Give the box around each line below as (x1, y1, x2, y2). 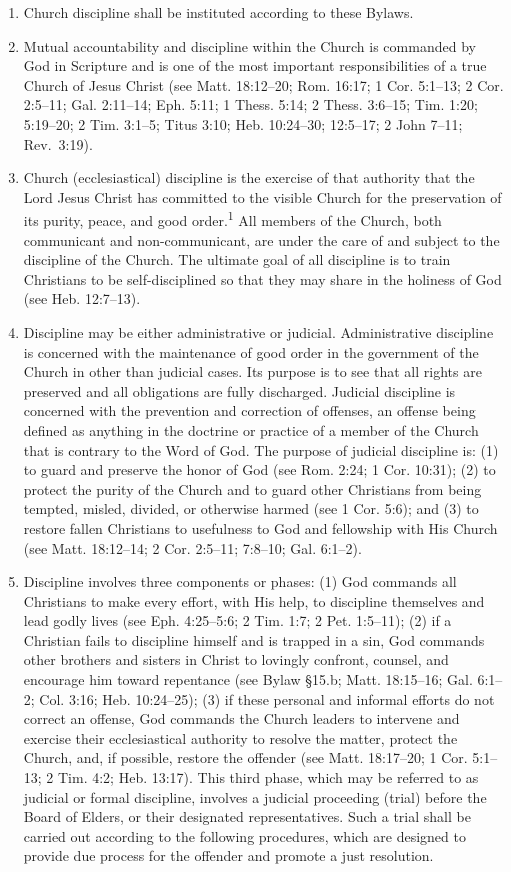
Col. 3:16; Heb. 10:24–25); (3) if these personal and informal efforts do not (39, 688, 495, 709)
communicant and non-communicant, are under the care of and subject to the (23, 229, 500, 250)
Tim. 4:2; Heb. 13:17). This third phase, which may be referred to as (58, 767, 479, 788)
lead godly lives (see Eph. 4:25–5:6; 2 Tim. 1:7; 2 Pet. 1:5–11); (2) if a (23, 610, 452, 631)
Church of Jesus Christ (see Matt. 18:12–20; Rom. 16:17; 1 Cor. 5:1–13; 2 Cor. (23, 74, 504, 95)
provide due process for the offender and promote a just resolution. (23, 845, 434, 866)
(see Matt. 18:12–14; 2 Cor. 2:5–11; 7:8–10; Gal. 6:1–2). (23, 537, 362, 558)
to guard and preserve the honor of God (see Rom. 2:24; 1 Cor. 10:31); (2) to (23, 459, 496, 480)
